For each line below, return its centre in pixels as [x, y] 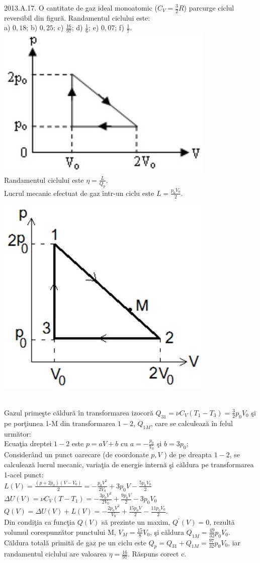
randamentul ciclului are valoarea [55, 554]
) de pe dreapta [188, 454]
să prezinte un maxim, [136, 522]
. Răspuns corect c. [157, 554]
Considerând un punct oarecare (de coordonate [76, 454]
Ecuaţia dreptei [28, 443]
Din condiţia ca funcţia [39, 522]
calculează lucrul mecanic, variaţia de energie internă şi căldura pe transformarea [129, 464]
